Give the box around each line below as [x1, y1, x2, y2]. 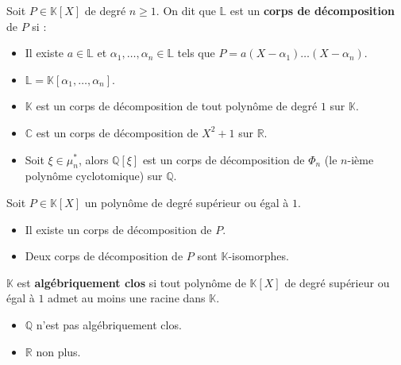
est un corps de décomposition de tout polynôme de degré [36, 98, 318, 114]
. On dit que [156, 2, 216, 18]
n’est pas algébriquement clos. [36, 316, 182, 332]
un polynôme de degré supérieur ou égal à [84, 194, 289, 210]
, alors [78, 151, 109, 167]
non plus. [36, 343, 81, 359]
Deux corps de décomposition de [25, 248, 183, 264]
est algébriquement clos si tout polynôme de [17, 274, 246, 290]
